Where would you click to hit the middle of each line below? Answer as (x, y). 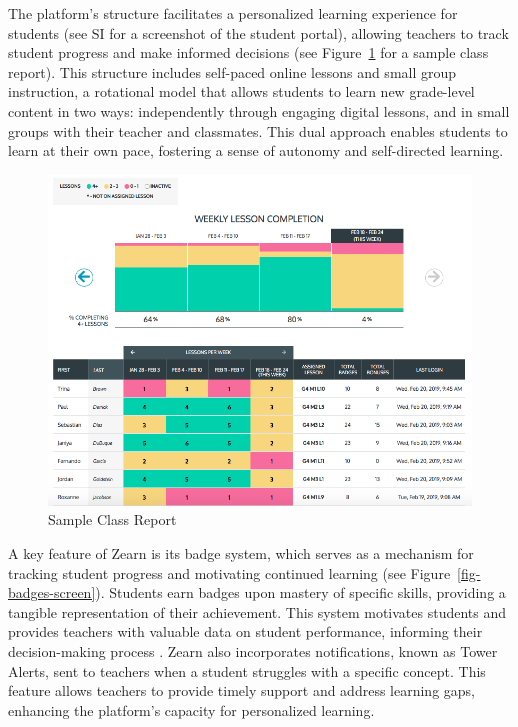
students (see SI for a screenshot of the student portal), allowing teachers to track (258, 32)
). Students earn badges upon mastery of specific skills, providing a (300, 592)
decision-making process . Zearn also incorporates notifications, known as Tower (253, 650)
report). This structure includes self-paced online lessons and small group (232, 71)
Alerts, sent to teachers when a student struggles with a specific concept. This (247, 670)
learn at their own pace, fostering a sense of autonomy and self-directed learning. (256, 150)
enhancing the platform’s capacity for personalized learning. (191, 709)
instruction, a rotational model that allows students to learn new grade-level (241, 91)
